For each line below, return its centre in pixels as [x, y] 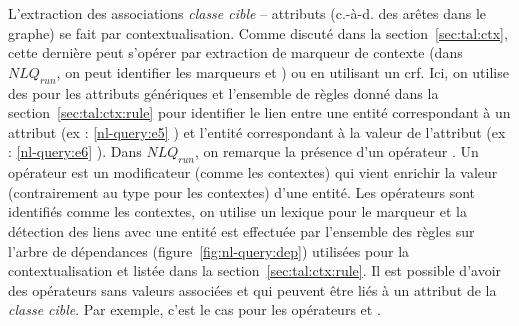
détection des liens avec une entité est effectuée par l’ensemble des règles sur [241, 230]
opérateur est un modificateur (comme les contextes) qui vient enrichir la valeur [253, 172]
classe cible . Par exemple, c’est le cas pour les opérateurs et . [194, 309]
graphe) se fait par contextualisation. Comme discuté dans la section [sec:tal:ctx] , [258, 32]
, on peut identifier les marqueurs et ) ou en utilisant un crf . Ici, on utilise [282, 71]
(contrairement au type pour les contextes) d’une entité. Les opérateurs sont [242, 191]
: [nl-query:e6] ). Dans [75, 151]
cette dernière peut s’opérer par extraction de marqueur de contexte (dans [235, 52]
